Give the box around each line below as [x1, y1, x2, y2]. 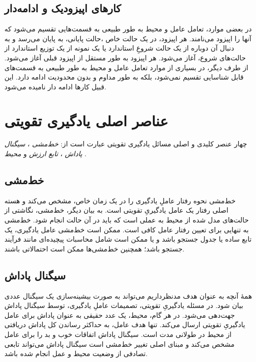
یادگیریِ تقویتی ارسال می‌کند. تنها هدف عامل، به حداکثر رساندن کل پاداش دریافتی [4, 319, 245, 330]
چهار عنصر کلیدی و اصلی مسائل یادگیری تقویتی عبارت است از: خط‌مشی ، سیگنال [4, 139, 247, 149]
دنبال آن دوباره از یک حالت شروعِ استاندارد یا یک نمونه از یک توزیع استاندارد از [4, 43, 234, 53]
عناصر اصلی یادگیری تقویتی [4, 110, 169, 130]
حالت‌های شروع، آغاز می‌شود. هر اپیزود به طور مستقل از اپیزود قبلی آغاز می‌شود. [4, 52, 246, 62]
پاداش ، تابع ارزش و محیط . [4, 148, 86, 159]
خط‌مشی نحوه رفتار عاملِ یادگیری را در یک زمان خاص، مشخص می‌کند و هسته [4, 195, 236, 205]
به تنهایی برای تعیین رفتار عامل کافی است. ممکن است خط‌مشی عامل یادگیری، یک [4, 224, 249, 234]
